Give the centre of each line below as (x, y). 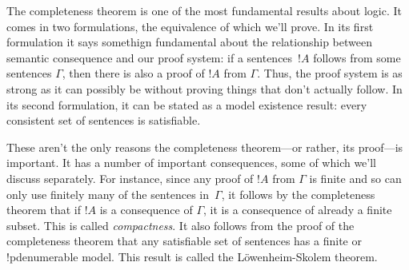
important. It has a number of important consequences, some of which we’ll (192, 163)
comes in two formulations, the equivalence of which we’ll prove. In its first (190, 26)
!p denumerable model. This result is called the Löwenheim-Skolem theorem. (192, 256)
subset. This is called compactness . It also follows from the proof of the (180, 225)
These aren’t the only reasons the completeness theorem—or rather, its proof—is (205, 147)
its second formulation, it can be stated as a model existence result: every (187, 104)
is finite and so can (355, 178)
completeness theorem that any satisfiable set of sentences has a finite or (184, 241)
